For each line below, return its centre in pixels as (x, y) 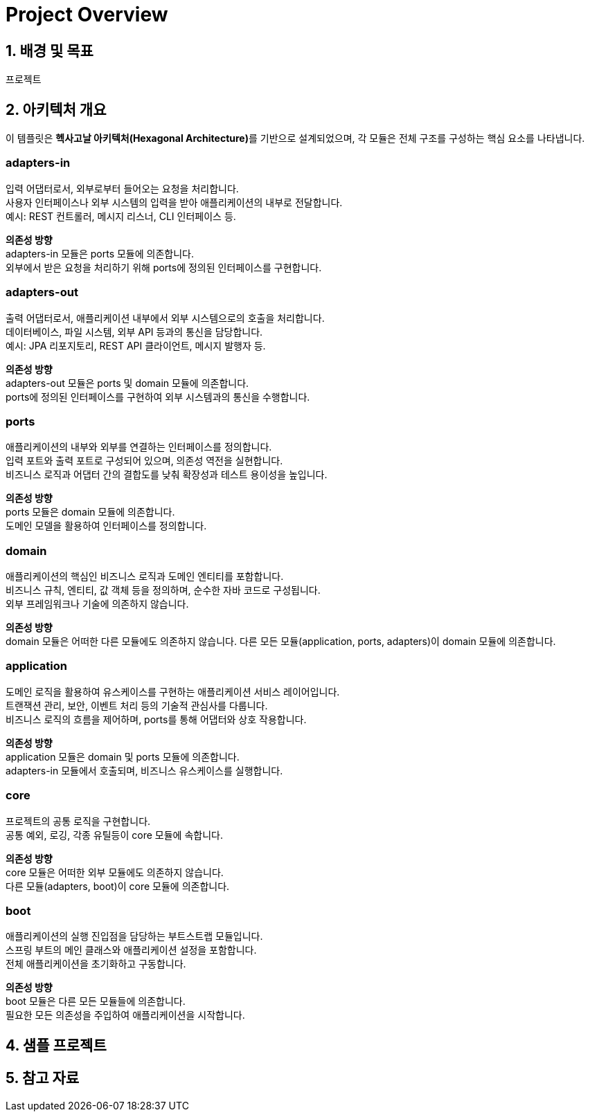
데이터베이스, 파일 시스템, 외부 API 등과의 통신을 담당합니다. (134, 332)
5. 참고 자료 (43, 1078)
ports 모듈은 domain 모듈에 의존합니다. (90, 512)
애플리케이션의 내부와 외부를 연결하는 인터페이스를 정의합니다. (139, 447)
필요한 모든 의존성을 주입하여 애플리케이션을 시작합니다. (125, 1015)
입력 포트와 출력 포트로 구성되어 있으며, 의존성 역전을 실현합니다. (144, 461)
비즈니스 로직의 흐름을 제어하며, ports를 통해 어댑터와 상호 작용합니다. (156, 719)
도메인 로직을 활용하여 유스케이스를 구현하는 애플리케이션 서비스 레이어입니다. (173, 691)
